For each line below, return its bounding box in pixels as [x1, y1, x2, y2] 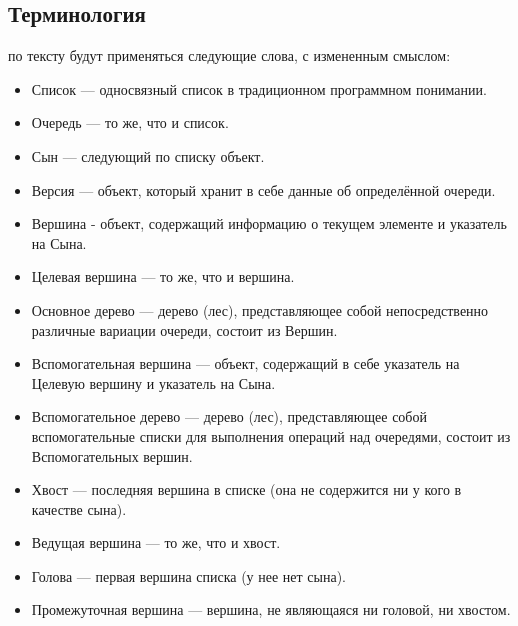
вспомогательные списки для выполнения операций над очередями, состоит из [31, 425, 511, 446]
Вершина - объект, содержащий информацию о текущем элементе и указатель [31, 213, 507, 234]
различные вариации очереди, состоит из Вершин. [31, 319, 338, 340]
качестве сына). [31, 498, 127, 519]
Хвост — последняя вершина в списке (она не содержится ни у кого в [31, 479, 462, 500]
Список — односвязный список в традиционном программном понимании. [31, 78, 487, 99]
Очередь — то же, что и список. [31, 112, 229, 133]
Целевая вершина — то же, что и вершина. [31, 266, 295, 287]
